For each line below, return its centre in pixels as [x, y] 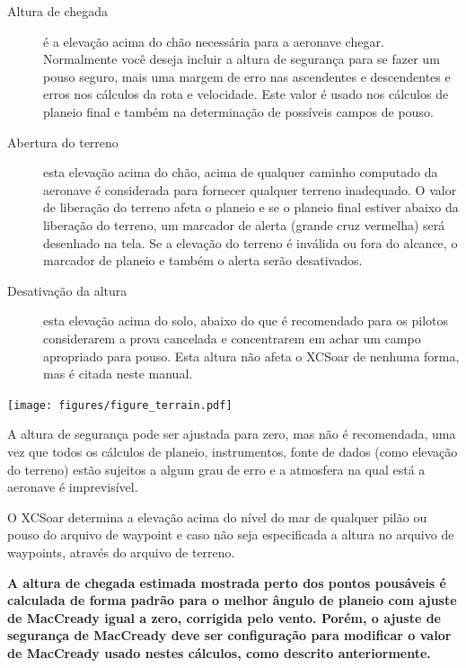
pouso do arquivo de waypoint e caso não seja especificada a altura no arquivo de [231, 534]
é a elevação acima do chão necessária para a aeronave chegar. [214, 41]
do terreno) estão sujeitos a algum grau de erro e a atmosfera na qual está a [216, 469]
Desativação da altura [67, 290]
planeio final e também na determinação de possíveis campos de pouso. [238, 111]
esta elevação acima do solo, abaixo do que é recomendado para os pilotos [246, 321]
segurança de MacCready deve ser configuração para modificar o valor [229, 635]
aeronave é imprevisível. [73, 487]
